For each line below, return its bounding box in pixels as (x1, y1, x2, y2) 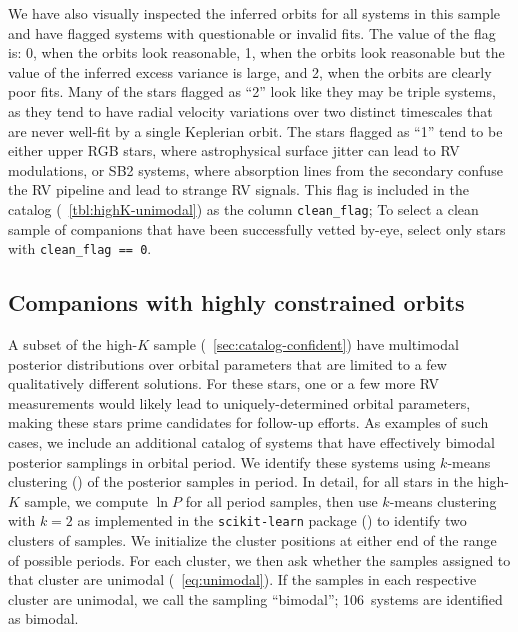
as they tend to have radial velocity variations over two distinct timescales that (8, 100, 493, 121)
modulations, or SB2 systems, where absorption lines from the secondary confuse (8, 159, 503, 180)
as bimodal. (8, 608, 79, 629)
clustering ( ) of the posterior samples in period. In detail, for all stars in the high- (8, 471, 509, 492)
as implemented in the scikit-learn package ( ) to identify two (77, 510, 467, 531)
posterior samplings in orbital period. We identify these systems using (8, 451, 436, 472)
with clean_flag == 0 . (8, 238, 152, 259)
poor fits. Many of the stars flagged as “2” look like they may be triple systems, (8, 81, 496, 102)
